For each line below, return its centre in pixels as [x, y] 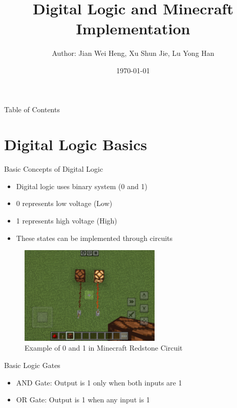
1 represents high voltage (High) [67, 220]
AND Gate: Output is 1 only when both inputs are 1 [99, 382]
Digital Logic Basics [76, 144]
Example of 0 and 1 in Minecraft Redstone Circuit [104, 348]
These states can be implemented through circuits [94, 238]
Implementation [133, 28]
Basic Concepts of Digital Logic [54, 169]
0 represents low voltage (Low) [64, 203]
